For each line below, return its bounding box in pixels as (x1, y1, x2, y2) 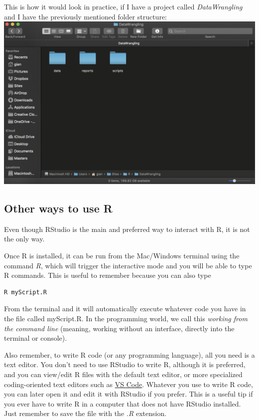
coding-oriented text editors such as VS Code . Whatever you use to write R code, (4, 379, 253, 389)
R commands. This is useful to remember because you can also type (4, 270, 211, 280)
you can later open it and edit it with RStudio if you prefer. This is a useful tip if (4, 389, 253, 399)
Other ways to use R (4, 201, 113, 215)
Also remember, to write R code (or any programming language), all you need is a (4, 349, 255, 360)
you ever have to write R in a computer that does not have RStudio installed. (4, 398, 241, 409)
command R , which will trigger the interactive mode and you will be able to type (4, 260, 252, 270)
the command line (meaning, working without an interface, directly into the (4, 323, 235, 333)
